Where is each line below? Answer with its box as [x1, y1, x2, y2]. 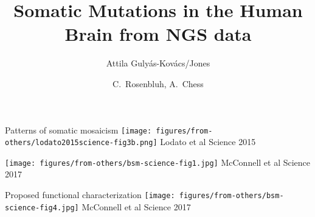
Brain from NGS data [64, 21, 252, 46]
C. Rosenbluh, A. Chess [112, 77, 204, 90]
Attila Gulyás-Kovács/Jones [106, 57, 210, 69]
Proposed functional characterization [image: [5, 188, 175, 201]
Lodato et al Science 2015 [160, 135, 256, 148]
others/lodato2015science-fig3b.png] [5, 138, 157, 148]
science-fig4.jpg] [5, 203, 79, 212]
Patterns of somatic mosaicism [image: [5, 123, 152, 136]
